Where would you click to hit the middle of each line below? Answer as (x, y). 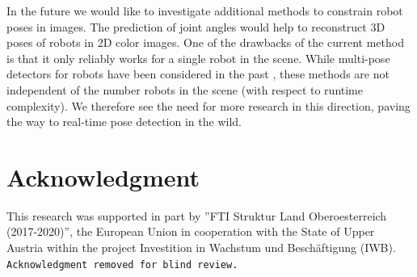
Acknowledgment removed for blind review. (122, 264)
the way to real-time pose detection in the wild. (124, 122)
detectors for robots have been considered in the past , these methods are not (198, 74)
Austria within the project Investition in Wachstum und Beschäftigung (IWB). (201, 248)
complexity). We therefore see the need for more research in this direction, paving (208, 105)
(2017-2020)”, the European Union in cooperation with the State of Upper (191, 231)
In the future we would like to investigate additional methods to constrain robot (205, 10)
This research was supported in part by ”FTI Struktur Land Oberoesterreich (197, 215)
